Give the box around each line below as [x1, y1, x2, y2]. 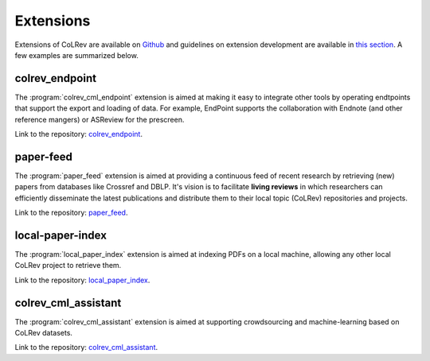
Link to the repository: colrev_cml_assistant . [14, 343, 158, 352]
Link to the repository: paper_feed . [14, 208, 128, 218]
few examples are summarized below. [14, 50, 139, 60]
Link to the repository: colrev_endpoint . [14, 130, 143, 139]
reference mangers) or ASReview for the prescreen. [14, 115, 185, 124]
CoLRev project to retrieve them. [14, 261, 122, 270]
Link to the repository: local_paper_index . [14, 275, 150, 285]
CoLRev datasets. [14, 328, 73, 338]
